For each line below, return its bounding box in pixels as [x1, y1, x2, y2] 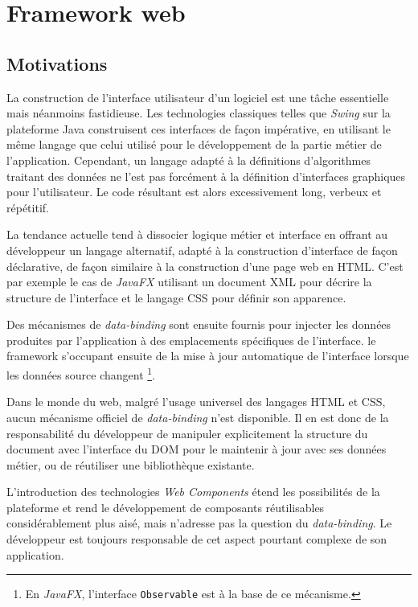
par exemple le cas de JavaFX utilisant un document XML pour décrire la [6, 273, 372, 290]
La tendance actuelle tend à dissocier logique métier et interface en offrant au [6, 226, 388, 243]
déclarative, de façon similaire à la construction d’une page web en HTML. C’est [6, 257, 404, 274]
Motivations [6, 51, 108, 76]
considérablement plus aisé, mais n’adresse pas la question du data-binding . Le [6, 515, 392, 531]
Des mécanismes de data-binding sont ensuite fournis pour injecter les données [6, 316, 391, 333]
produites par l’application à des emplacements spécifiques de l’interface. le [6, 331, 376, 348]
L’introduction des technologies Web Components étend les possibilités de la [6, 483, 380, 500]
